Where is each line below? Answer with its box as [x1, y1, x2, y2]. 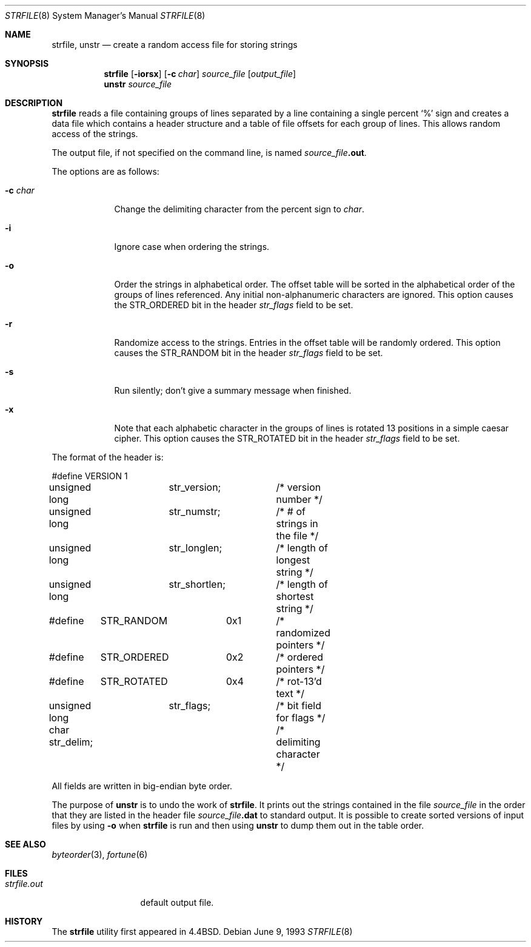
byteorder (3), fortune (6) [52, 849, 148, 860]
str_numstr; [169, 505, 221, 517]
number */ [276, 493, 322, 505]
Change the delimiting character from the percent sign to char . [114, 204, 364, 214]
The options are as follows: [52, 166, 159, 177]
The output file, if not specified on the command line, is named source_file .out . [52, 147, 367, 158]
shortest [276, 590, 314, 602]
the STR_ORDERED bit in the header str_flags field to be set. [114, 300, 353, 310]
